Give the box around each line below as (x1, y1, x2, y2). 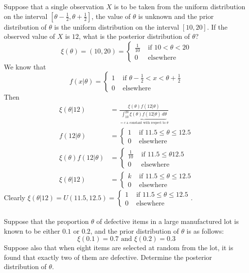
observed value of (4, 31, 55, 41)
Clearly (4, 192, 25, 203)
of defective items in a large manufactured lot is (96, 216, 239, 226)
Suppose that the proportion (4, 216, 89, 226)
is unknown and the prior (138, 11, 214, 21)
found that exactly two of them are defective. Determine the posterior (4, 252, 212, 262)
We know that (4, 61, 46, 71)
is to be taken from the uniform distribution (114, 1, 246, 11)
